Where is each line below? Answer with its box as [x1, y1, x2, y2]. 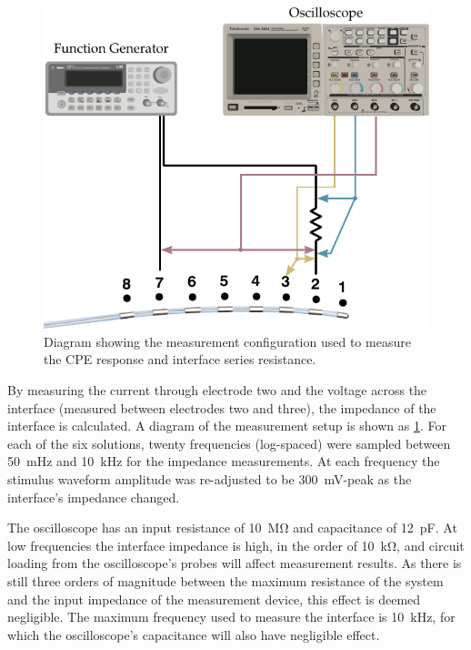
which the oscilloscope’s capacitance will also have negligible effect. [7, 625, 380, 644]
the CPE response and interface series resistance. [44, 350, 316, 369]
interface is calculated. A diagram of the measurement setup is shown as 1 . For [7, 416, 446, 435]
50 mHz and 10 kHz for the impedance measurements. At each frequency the [7, 452, 440, 471]
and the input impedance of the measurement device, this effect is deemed [7, 589, 421, 608]
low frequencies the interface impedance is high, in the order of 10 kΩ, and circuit [7, 535, 465, 554]
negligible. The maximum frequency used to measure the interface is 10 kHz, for [7, 607, 456, 626]
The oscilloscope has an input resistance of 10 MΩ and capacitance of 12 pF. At [7, 518, 457, 537]
